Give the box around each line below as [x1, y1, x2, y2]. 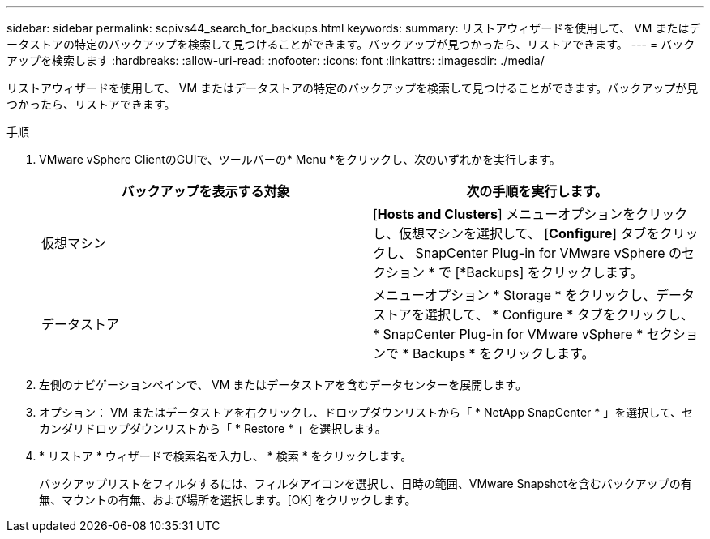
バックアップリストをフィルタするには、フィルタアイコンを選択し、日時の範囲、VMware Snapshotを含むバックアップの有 [39, 477, 692, 490]
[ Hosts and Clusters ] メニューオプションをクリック [373, 206, 688, 222]
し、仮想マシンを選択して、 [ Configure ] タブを [373, 225, 660, 242]
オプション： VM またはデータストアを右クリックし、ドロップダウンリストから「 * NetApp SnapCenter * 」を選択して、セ [39, 405, 694, 419]
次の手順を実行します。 [466, 183, 608, 199]
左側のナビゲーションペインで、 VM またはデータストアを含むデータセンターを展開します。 [39, 378, 527, 391]
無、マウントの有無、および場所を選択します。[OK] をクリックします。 [39, 493, 417, 507]
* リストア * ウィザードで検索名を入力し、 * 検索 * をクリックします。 [39, 449, 413, 463]
